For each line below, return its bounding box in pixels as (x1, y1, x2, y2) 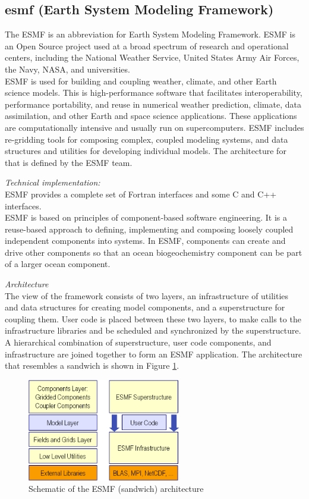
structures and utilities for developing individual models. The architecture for (5, 145, 286, 157)
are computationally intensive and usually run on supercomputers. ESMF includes (5, 121, 304, 133)
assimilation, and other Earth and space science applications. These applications (5, 109, 297, 122)
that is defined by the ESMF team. (5, 156, 133, 168)
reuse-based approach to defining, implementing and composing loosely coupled (5, 222, 294, 235)
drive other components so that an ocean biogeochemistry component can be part (5, 246, 302, 258)
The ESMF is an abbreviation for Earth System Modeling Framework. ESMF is (5, 28, 295, 40)
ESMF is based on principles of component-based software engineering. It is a (5, 211, 288, 224)
